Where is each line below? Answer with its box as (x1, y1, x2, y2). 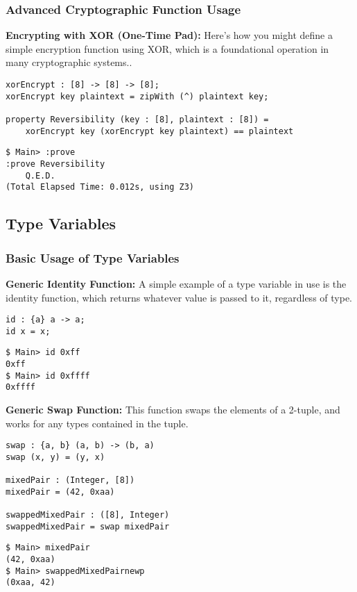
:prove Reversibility (6, 158, 105, 169)
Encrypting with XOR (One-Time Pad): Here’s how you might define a (6, 28, 333, 42)
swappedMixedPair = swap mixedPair (6, 521, 170, 532)
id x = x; (6, 326, 51, 336)
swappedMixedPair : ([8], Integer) (6, 510, 170, 520)
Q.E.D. (25, 170, 55, 181)
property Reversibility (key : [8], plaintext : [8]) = (6, 114, 269, 124)
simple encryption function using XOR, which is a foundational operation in (6, 41, 329, 56)
